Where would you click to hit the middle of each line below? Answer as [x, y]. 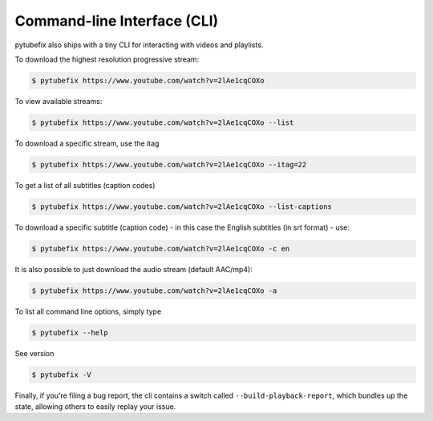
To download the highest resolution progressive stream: [107, 59]
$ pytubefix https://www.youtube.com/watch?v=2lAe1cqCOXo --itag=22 [169, 164]
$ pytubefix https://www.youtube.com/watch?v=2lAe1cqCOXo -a [154, 291]
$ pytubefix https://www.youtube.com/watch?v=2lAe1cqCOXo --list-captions [182, 206]
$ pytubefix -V [61, 375]
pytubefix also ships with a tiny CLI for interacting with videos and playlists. [139, 45]
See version [34, 353]
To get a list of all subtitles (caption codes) [85, 185]
